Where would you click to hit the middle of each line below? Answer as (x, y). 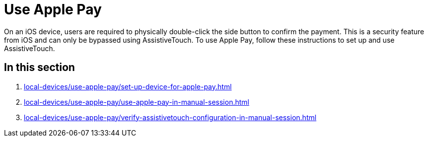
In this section (40, 68)
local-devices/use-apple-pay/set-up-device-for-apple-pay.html (128, 86)
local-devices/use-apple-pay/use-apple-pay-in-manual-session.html (137, 102)
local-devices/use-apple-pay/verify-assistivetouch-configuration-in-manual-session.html (170, 117)
